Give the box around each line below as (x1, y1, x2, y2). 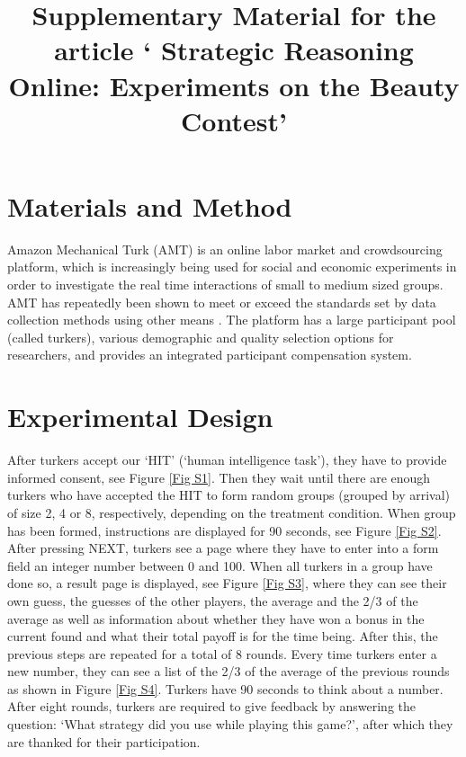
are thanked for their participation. (7, 732, 201, 751)
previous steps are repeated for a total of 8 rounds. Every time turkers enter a (7, 644, 437, 663)
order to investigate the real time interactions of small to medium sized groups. (7, 275, 444, 294)
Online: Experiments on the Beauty (8, 67, 460, 103)
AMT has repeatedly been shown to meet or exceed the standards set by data (7, 292, 436, 311)
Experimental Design (7, 398, 273, 435)
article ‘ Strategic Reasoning (54, 31, 414, 68)
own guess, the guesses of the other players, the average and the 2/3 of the (7, 591, 418, 610)
